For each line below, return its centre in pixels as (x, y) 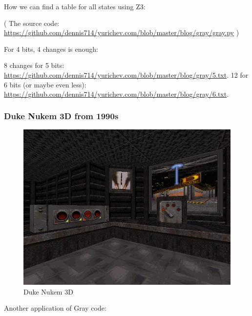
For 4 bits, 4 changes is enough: (51, 49)
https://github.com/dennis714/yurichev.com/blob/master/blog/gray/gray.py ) (122, 32)
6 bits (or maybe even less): (45, 84)
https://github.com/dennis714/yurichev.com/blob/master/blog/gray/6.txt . (116, 94)
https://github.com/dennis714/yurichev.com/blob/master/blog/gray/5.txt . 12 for (126, 74)
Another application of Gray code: (55, 308)
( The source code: (32, 23)
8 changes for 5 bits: (34, 65)
